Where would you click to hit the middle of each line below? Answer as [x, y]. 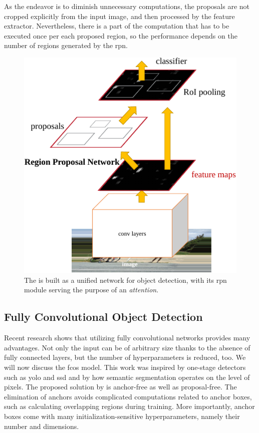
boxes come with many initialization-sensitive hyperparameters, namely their [122, 416]
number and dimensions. [42, 426]
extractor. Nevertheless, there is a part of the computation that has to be [117, 26]
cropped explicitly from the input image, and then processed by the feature [119, 16]
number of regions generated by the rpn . [66, 45]
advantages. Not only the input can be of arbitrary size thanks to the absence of [127, 347]
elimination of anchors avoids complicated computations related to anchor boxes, [128, 396]
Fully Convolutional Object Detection [103, 317]
